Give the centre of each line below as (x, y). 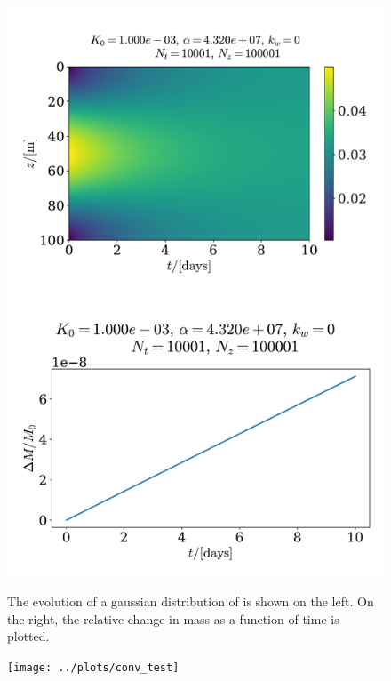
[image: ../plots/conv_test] (93, 667)
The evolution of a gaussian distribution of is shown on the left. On (191, 601)
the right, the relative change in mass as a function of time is (173, 618)
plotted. (28, 636)
